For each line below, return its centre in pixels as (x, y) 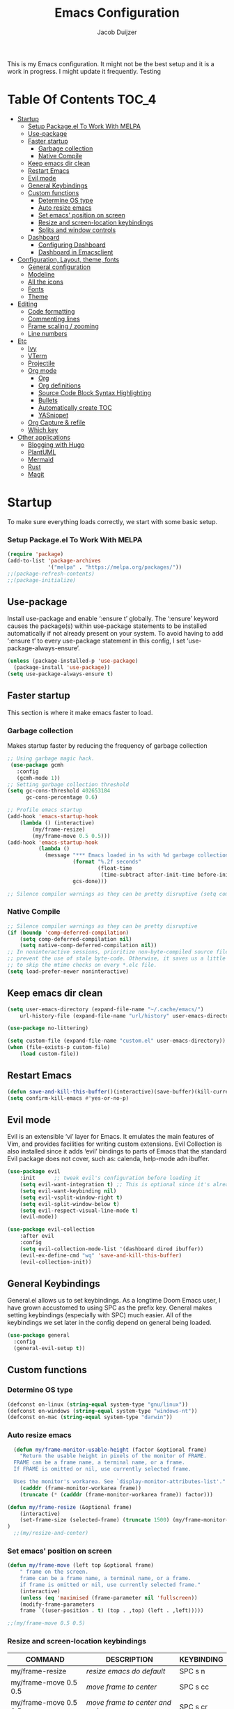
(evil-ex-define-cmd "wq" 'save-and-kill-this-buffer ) (101, 1255)
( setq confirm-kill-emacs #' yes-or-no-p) (68, 1098)
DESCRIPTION (129, 1659)
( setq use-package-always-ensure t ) (60, 674)
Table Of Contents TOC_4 (82, 100)
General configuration (59, 267)
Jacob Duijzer (117, 32)
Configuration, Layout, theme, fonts (68, 259)
